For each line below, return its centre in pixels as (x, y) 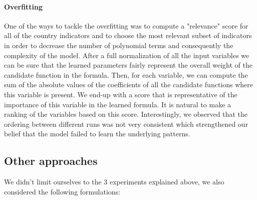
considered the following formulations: (62, 191)
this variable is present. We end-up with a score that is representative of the (121, 94)
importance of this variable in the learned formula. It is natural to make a (118, 104)
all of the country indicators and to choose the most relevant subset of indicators (128, 35)
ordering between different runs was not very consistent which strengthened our (126, 124)
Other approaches (51, 161)
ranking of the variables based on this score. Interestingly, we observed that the (126, 114)
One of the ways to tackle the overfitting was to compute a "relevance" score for (126, 25)
